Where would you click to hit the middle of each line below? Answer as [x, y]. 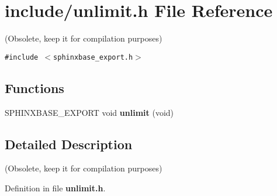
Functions [34, 87]
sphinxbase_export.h [93, 57]
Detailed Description [69, 144]
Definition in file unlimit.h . [55, 188]
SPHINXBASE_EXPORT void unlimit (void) [89, 112]
